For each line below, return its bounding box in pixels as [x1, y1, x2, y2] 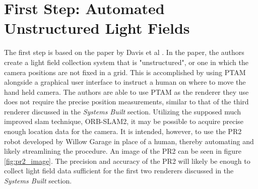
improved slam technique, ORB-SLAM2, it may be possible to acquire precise [4, 116, 244, 127]
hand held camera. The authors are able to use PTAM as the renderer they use [4, 86, 249, 97]
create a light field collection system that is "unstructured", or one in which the [4, 56, 248, 67]
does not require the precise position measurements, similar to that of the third [4, 96, 249, 107]
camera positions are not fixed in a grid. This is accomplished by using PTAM [4, 67, 246, 77]
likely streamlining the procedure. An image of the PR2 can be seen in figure [4, 146, 241, 156]
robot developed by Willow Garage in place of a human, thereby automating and [4, 136, 254, 146]
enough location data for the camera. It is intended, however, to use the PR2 [4, 126, 242, 137]
